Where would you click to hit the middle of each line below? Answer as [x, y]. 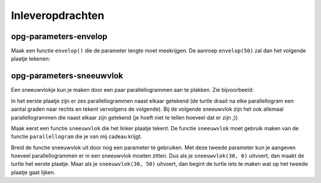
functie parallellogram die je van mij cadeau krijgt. [77, 137]
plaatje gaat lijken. [33, 172]
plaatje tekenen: [31, 59]
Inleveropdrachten [58, 15]
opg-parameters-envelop [59, 36]
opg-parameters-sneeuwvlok [67, 76]
